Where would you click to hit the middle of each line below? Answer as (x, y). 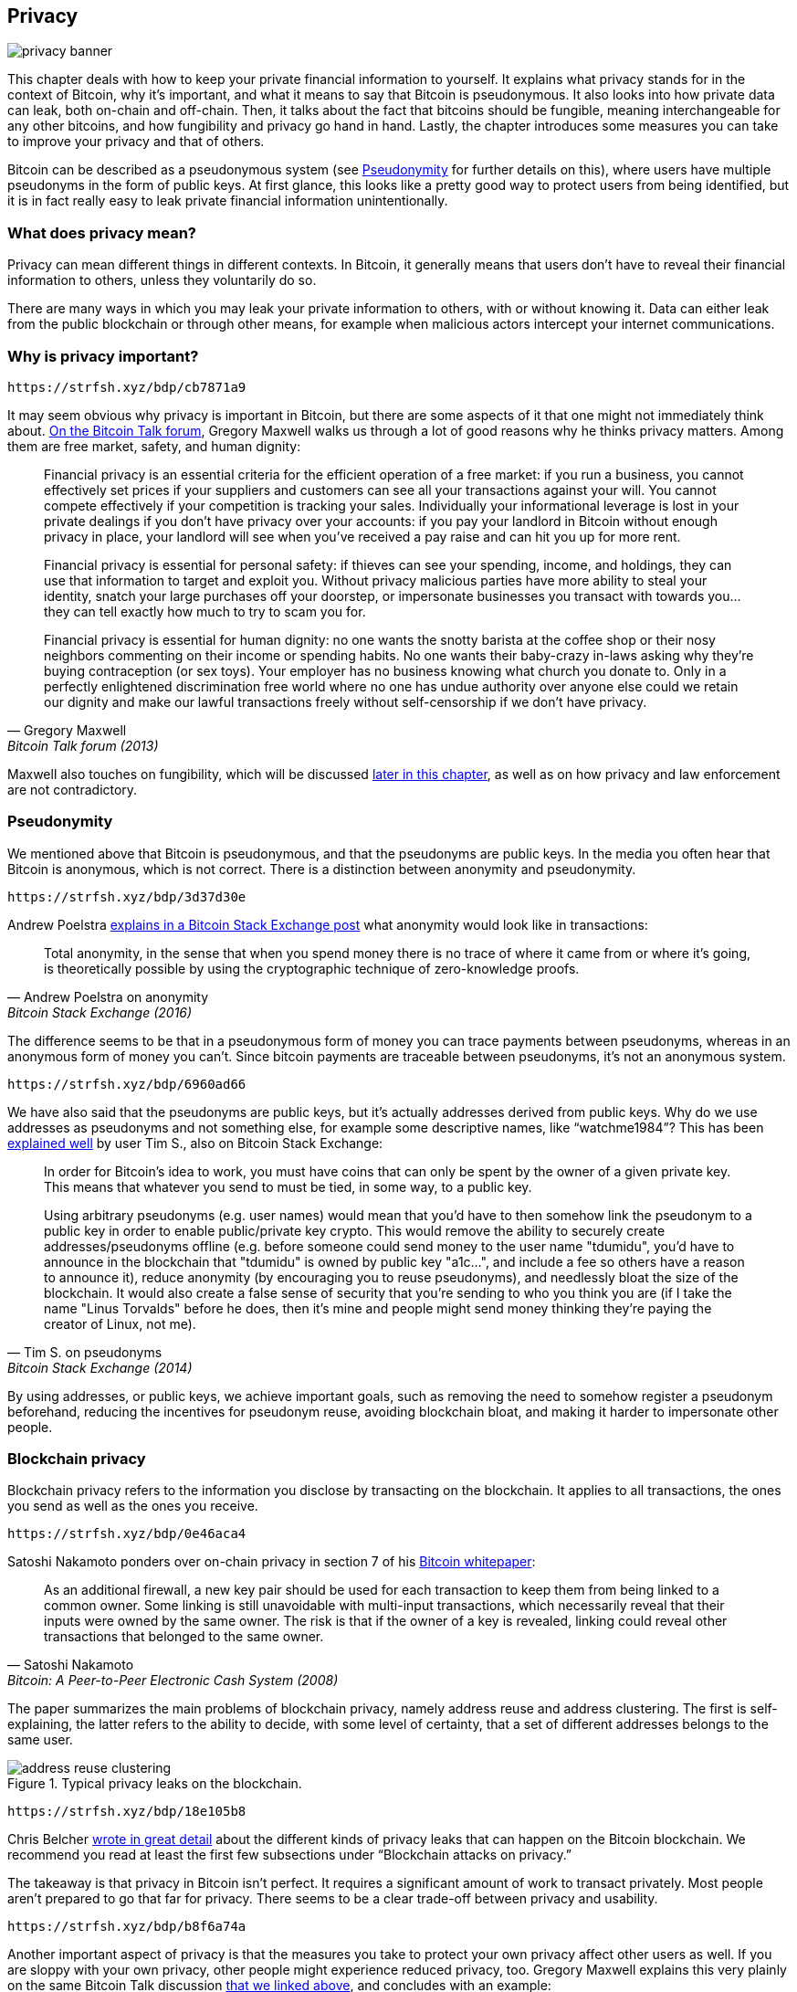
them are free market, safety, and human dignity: (154, 446)
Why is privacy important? (103, 356)
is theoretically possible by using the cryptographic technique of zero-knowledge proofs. (312, 968)
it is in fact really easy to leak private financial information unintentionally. (228, 201)
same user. (40, 1740)
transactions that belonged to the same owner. (184, 1637)
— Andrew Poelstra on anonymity (108, 996)
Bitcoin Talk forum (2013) (83, 745)
